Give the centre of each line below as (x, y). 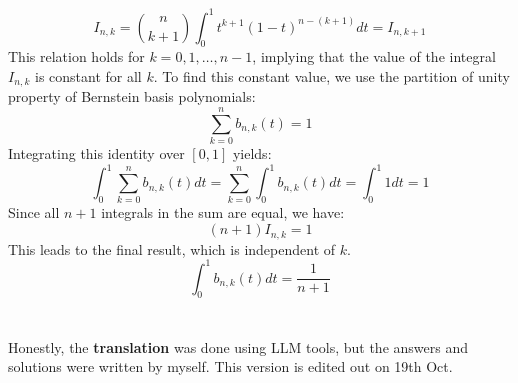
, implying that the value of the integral (374, 56)
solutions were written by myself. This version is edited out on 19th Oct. (230, 366)
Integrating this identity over (96, 153)
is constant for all (88, 75)
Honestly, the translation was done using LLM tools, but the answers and (238, 346)
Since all (34, 212)
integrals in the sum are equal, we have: (223, 212)
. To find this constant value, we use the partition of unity (331, 75)
